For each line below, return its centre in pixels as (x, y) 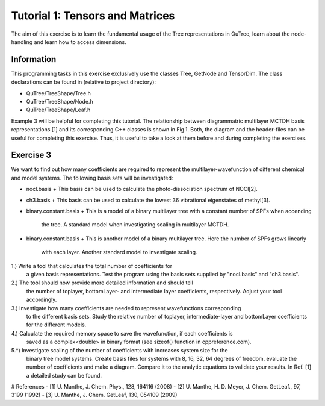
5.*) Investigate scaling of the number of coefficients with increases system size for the (119, 350)
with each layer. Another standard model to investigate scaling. (119, 252)
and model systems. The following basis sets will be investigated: (92, 178)
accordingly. (42, 300)
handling (22, 42)
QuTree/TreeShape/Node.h (60, 102)
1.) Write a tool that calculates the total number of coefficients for (92, 266)
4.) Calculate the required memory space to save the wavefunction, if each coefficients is (122, 333)
